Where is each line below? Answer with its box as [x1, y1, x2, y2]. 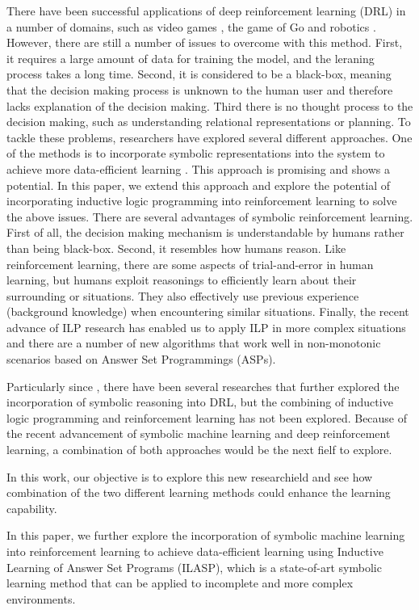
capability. [6, 499, 57, 516]
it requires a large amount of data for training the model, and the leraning [6, 49, 375, 66]
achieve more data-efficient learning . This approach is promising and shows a [6, 160, 390, 177]
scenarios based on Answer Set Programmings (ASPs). [6, 351, 276, 368]
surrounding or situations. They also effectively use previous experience [6, 287, 359, 304]
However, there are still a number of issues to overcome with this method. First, [6, 34, 403, 51]
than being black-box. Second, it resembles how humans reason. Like [6, 239, 346, 256]
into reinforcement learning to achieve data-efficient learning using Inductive [6, 543, 383, 559]
